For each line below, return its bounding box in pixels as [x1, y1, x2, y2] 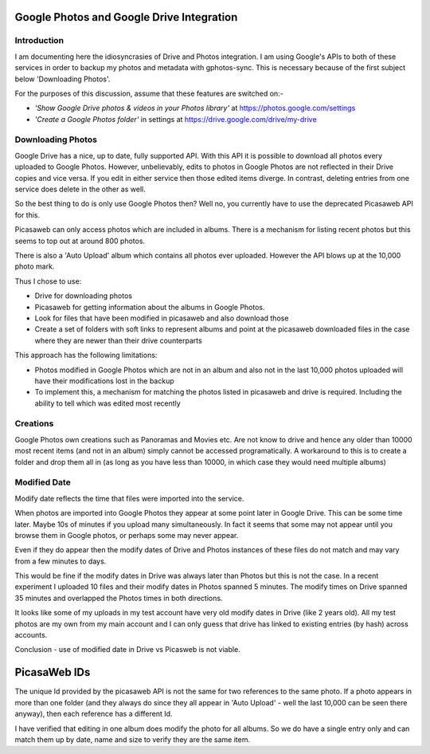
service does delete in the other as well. [14, 184, 147, 194]
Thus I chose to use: [14, 276, 82, 286]
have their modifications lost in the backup [34, 375, 174, 386]
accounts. [14, 630, 48, 640]
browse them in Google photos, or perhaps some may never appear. [14, 530, 239, 540]
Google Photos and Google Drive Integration [14, 10, 238, 24]
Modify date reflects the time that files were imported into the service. [14, 493, 244, 503]
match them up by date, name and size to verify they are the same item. [14, 734, 251, 744]
